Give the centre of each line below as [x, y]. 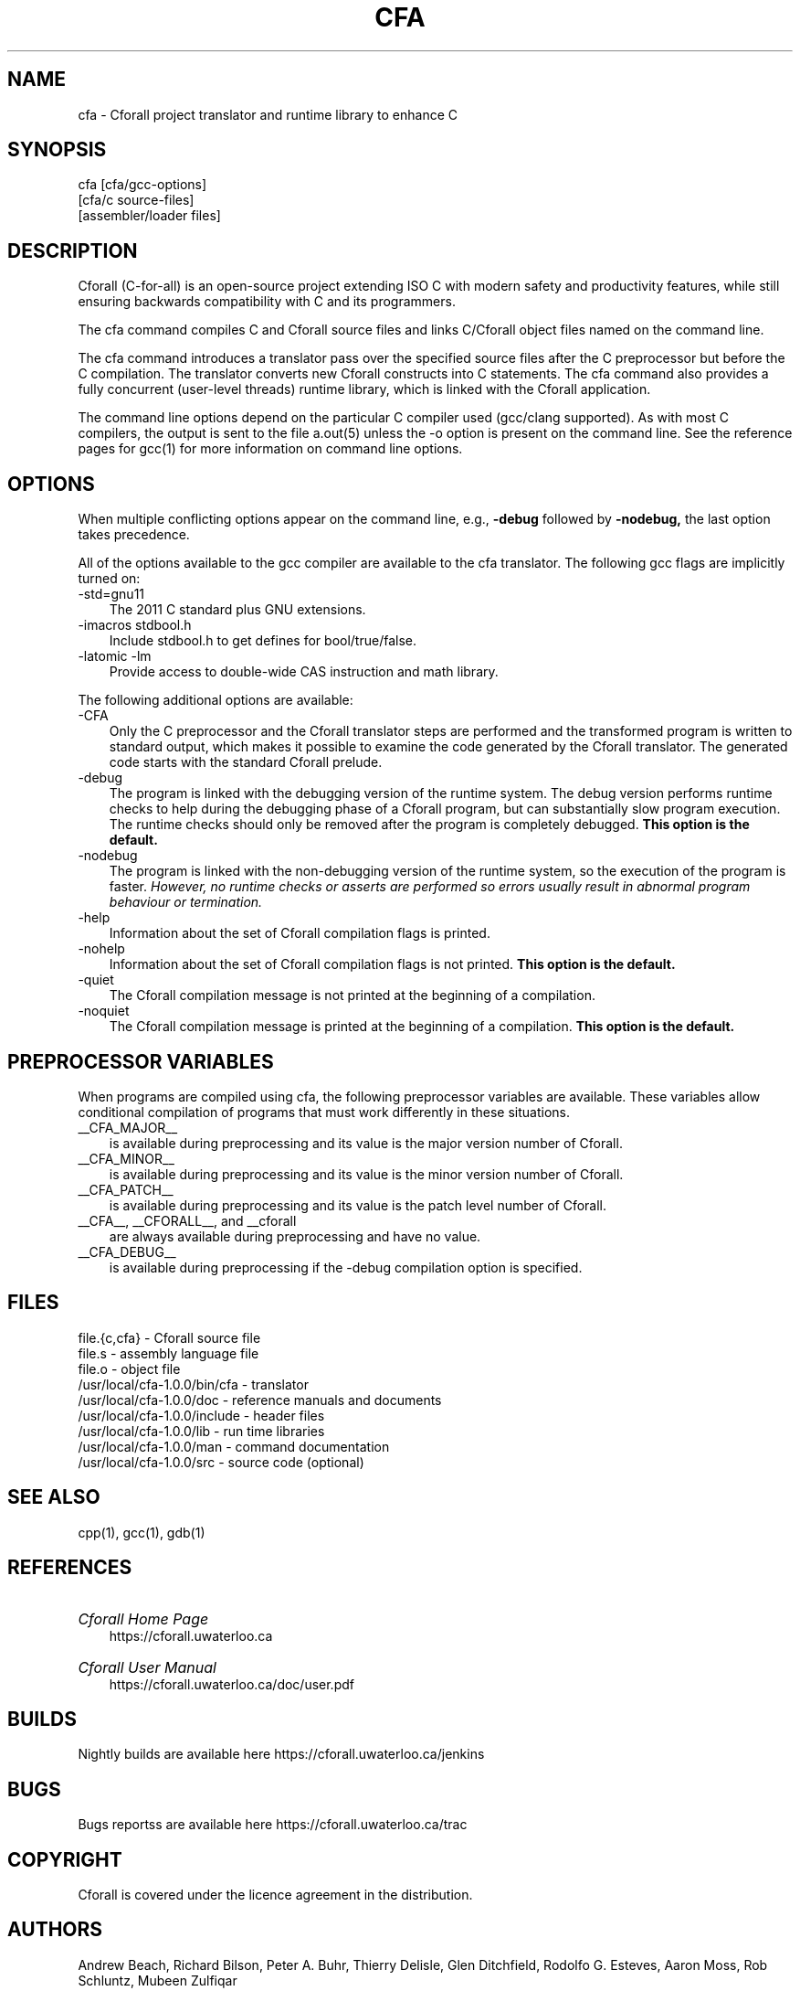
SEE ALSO [54, 1497]
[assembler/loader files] [149, 216]
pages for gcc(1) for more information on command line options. [270, 449]
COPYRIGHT [65, 1859]
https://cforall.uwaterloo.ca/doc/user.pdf [232, 1684]
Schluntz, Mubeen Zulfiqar [158, 1980]
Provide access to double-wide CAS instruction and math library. [304, 672]
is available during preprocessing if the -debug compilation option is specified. [346, 1267]
